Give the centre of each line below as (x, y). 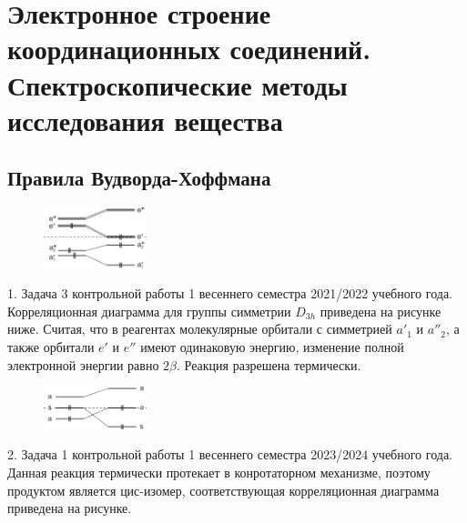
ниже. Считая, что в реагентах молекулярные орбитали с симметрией (200, 329)
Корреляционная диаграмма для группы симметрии (149, 311)
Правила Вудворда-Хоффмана (139, 178)
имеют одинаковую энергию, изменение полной (272, 347)
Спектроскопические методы (178, 84)
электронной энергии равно (83, 364)
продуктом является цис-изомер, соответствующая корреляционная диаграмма (223, 490)
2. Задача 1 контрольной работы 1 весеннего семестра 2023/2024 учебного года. (230, 454)
